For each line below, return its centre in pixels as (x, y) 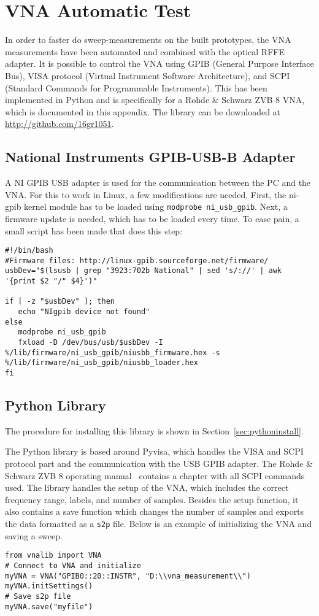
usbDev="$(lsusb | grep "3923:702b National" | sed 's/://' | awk (144, 271)
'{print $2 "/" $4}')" (51, 281)
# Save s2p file (38, 596)
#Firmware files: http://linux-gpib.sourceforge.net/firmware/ (137, 260)
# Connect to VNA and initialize (73, 565)
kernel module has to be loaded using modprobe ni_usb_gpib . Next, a (156, 206)
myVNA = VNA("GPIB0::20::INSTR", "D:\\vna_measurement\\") (128, 576)
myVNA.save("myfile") (49, 606)
